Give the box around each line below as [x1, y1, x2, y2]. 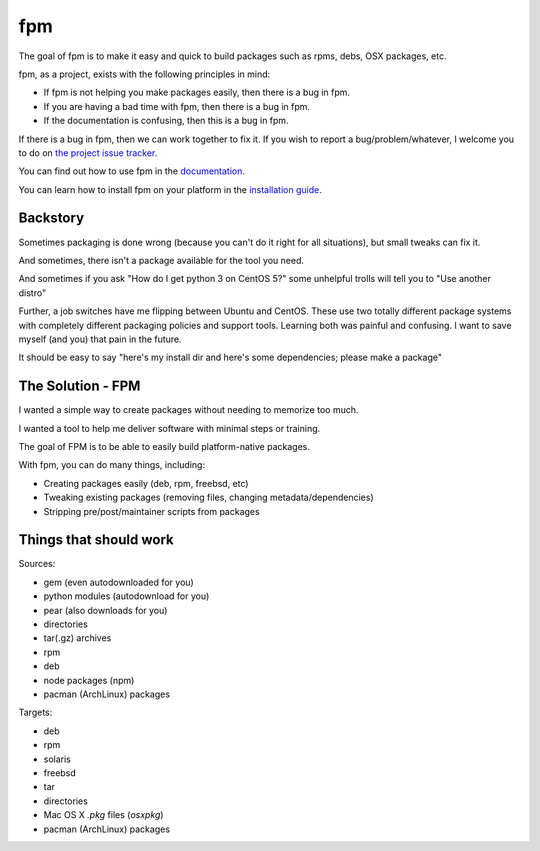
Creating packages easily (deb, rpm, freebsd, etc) [43, 477, 249, 489]
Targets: [18, 706, 53, 719]
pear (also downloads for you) [43, 604, 168, 616]
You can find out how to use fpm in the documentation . [18, 165, 245, 177]
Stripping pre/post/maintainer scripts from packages [43, 505, 260, 517]
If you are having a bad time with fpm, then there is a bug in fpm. [43, 100, 310, 112]
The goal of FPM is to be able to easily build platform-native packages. [18, 441, 310, 452]
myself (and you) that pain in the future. [18, 333, 182, 345]
